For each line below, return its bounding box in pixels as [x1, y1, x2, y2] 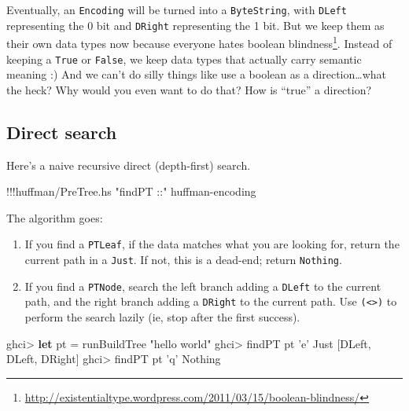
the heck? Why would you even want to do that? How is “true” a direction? [6, 81, 372, 97]
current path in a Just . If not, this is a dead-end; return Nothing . [24, 251, 342, 268]
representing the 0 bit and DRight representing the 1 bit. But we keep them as [6, 17, 385, 33]
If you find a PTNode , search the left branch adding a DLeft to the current [24, 277, 381, 294]
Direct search [6, 119, 117, 144]
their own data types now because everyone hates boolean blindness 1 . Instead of [6, 33, 392, 51]
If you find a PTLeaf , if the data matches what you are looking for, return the [24, 236, 400, 252]
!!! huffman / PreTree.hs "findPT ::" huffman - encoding [6, 183, 256, 200]
